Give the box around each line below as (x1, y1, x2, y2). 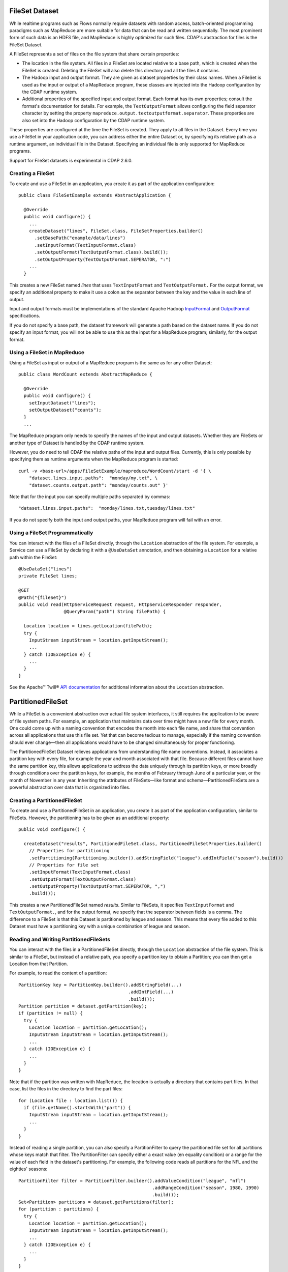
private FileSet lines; (18, 573, 78, 579)
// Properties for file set (28, 862, 99, 868)
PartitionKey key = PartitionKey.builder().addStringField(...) (18, 982, 182, 988)
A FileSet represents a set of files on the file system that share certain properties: (9, 51, 180, 57)
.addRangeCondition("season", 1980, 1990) (152, 1184, 260, 1191)
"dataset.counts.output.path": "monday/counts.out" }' (28, 482, 169, 488)
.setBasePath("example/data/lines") (34, 235, 126, 241)
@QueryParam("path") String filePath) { (63, 609, 166, 615)
